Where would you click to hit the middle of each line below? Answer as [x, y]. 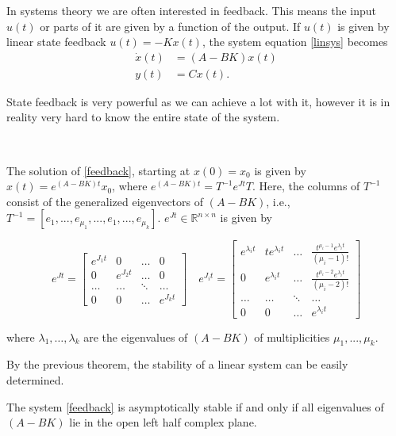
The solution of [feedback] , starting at [98, 170]
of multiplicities [292, 337]
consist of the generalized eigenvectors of [105, 201]
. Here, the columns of [306, 186]
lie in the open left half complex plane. [163, 422]
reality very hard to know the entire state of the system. [143, 117]
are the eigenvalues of [136, 337]
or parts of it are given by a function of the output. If [170, 26]
